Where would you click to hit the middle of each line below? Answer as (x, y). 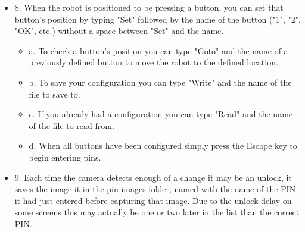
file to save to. (55, 94)
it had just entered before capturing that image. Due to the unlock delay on (153, 200)
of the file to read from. (71, 125)
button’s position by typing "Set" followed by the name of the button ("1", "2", (158, 19)
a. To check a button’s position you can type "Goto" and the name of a (158, 50)
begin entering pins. (65, 157)
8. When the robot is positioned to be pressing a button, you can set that (149, 7)
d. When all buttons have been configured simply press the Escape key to (163, 145)
